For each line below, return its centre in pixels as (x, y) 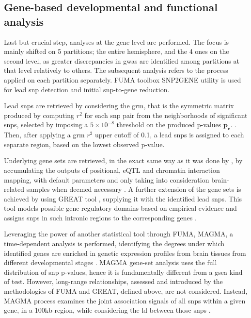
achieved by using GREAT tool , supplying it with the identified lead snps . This (123, 198)
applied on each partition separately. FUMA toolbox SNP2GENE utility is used (123, 79)
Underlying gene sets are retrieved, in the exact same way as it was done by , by (123, 160)
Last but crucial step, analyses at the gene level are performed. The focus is (116, 42)
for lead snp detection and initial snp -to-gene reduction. (87, 89)
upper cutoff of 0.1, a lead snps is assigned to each (169, 135)
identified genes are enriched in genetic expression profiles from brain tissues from (125, 253)
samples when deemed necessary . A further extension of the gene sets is (134, 189)
